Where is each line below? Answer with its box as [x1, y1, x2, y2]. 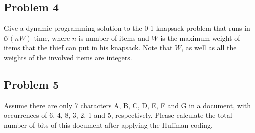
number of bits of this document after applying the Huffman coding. [4, 119, 213, 130]
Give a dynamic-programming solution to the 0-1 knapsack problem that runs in [4, 23, 250, 33]
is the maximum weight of [160, 32, 240, 43]
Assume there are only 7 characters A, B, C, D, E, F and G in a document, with [4, 100, 251, 110]
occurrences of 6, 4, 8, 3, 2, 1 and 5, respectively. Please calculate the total [4, 110, 232, 120]
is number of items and [78, 32, 149, 43]
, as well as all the [181, 42, 237, 53]
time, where [34, 32, 70, 43]
